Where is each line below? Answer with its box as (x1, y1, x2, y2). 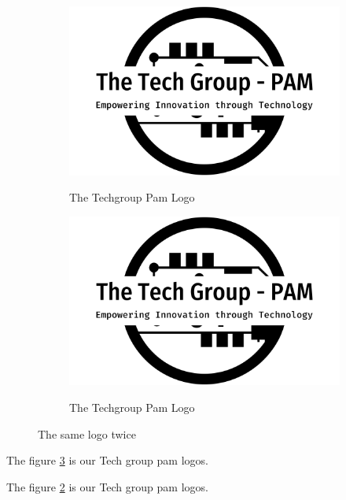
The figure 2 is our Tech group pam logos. (6, 478, 208, 494)
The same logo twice (38, 425, 136, 442)
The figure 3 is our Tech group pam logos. (6, 452, 208, 469)
